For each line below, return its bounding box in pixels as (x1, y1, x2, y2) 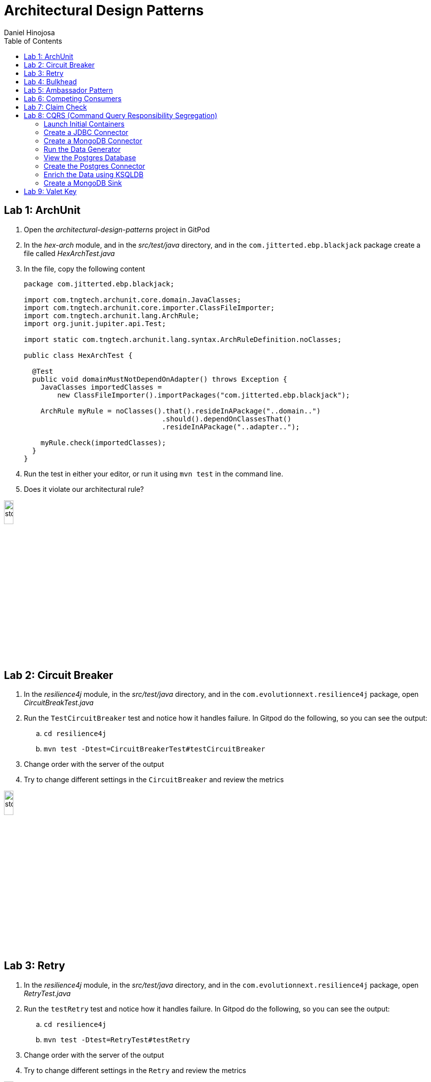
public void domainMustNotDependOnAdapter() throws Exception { (32, 375, 288, 383)
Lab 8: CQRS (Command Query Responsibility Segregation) (24, 111, 218, 120)
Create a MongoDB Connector (44, 136, 142, 145)
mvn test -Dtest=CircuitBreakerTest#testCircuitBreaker (44, 745, 265, 753)
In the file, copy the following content (24, 264, 145, 273)
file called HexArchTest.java (24, 249, 115, 258)
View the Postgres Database (44, 153, 136, 162)
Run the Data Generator (44, 144, 121, 153)
